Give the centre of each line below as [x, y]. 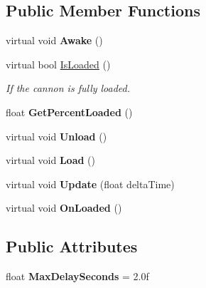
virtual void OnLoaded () [64, 208]
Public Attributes [72, 246]
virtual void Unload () [56, 136]
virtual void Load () [50, 160]
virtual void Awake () [54, 40]
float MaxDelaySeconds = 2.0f [77, 276]
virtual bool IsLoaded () [58, 64]
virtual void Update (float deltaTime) [90, 184]
